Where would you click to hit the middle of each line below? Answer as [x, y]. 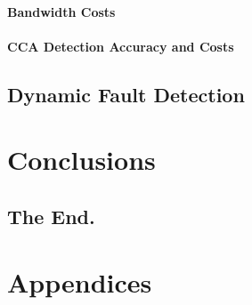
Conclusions [81, 160]
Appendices [80, 281]
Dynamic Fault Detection [126, 94]
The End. [51, 216]
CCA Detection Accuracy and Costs [121, 46]
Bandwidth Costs [61, 11]
